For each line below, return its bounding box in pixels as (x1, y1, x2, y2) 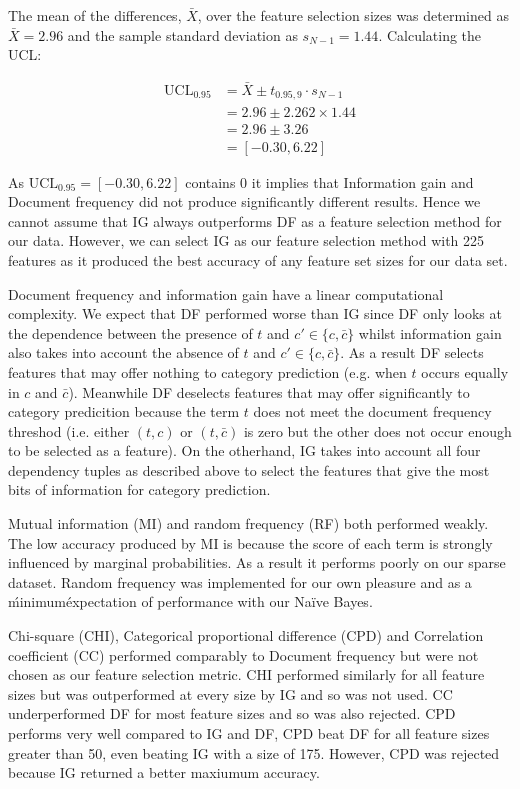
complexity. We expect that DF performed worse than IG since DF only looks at (8, 303, 502, 324)
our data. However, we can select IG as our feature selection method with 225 (8, 230, 485, 251)
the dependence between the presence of (8, 322, 253, 343)
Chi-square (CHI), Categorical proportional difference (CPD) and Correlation (8, 625, 484, 646)
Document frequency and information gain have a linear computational (8, 283, 444, 304)
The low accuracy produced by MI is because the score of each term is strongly (8, 532, 493, 553)
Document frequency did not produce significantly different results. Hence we (8, 191, 481, 212)
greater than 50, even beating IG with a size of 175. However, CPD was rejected (8, 742, 500, 763)
